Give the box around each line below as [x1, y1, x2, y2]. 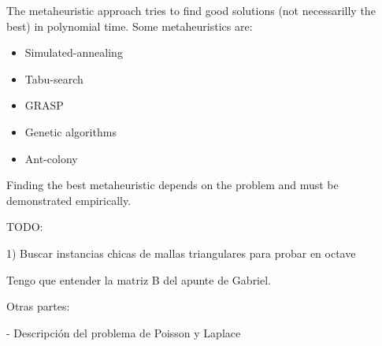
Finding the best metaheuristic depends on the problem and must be [6, 177, 339, 193]
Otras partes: [6, 298, 70, 314]
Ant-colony [24, 150, 78, 166]
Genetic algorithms [24, 123, 117, 140]
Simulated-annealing [24, 44, 123, 61]
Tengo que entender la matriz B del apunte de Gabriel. [6, 271, 272, 288]
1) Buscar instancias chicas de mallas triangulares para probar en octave [6, 244, 356, 261]
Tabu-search [24, 70, 83, 87]
